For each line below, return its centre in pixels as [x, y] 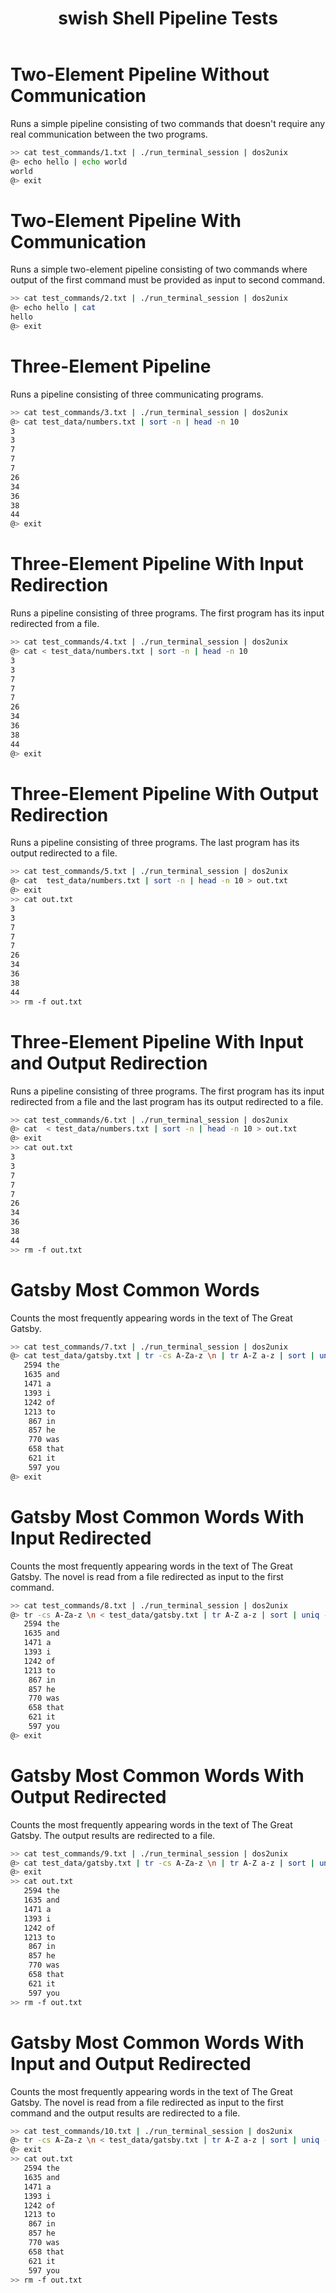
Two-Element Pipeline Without [140, 74]
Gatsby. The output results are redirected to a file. [113, 1835]
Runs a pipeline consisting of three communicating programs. [137, 394]
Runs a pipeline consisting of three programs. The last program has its [155, 843]
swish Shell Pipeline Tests [168, 18]
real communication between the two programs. [109, 134]
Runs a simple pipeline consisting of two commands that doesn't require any [168, 123]
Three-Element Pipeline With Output [164, 793]
